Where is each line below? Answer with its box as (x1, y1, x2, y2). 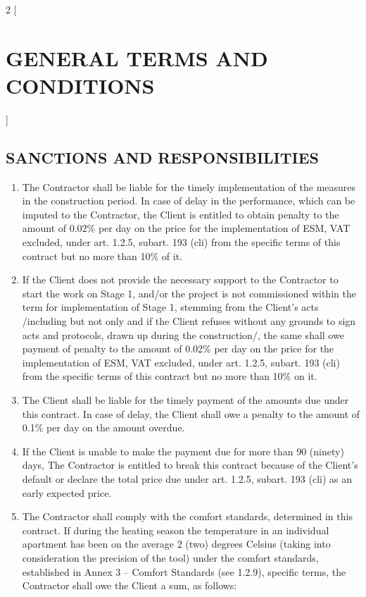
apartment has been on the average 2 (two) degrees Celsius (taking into (22, 536, 331, 551)
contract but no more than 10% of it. (22, 248, 182, 263)
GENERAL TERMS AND (6, 43, 268, 72)
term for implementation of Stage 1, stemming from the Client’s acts (22, 300, 319, 314)
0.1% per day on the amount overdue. (22, 420, 185, 435)
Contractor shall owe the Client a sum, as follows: (22, 578, 237, 593)
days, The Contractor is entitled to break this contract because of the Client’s (22, 457, 358, 472)
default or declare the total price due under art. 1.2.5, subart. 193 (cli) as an (22, 471, 353, 486)
